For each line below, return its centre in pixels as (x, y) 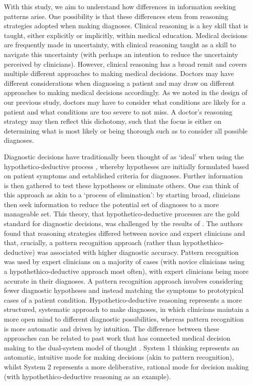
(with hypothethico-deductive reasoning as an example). (88, 376)
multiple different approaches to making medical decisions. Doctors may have (119, 73)
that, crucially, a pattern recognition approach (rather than (92, 242)
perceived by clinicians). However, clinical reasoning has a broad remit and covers (126, 64)
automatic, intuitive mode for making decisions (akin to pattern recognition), (119, 357)
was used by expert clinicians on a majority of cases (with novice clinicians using (124, 261)
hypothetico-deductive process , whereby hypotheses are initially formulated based (126, 166)
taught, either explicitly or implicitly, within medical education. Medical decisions (126, 35)
